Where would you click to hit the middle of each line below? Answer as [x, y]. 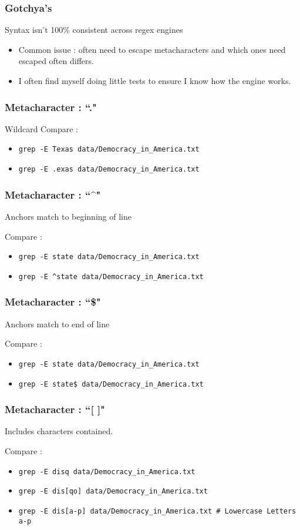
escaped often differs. [56, 61]
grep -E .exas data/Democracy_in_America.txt [109, 170]
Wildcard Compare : [41, 128]
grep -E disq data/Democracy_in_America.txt [107, 472]
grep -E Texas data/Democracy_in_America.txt [109, 150]
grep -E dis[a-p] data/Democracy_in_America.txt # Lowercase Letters [157, 511]
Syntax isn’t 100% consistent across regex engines [94, 30]
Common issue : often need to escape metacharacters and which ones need [152, 49]
